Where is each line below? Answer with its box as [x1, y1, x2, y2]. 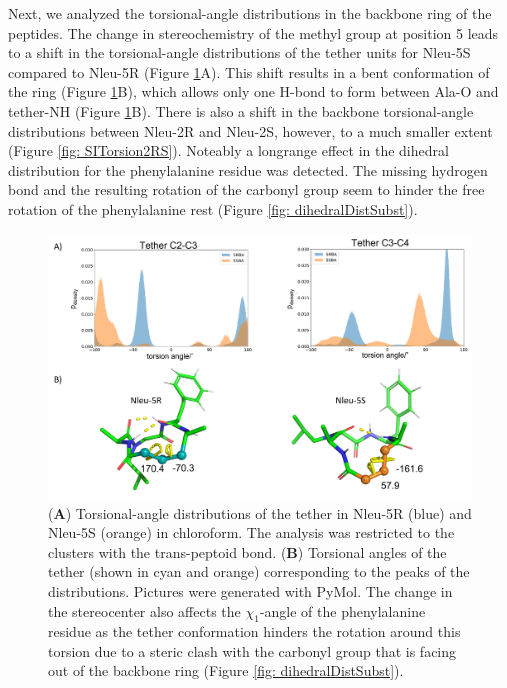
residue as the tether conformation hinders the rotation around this [48, 621, 461, 642]
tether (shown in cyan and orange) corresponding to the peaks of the [48, 561, 470, 582]
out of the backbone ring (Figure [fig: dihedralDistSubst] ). [48, 660, 404, 681]
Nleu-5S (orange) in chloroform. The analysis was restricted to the [48, 522, 455, 543]
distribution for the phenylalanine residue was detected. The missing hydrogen [8, 159, 488, 180]
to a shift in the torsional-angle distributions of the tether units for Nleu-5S [8, 42, 471, 63]
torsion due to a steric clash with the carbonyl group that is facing [48, 640, 457, 661]
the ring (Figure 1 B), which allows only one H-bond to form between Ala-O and [8, 81, 499, 102]
